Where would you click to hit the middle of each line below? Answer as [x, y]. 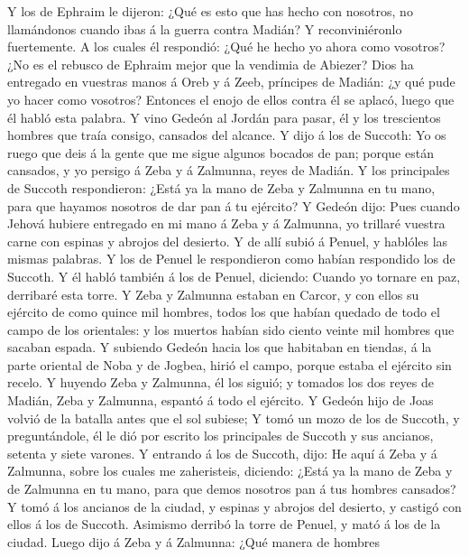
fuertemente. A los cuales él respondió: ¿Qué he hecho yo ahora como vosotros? [226, 46]
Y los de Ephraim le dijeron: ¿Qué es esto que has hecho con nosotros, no [210, 11]
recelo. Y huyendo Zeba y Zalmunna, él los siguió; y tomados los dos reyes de [221, 382]
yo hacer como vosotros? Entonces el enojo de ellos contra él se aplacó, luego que [231, 99]
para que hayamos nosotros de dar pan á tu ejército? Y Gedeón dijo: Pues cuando [234, 205]
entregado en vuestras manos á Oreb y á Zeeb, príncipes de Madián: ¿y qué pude [231, 82]
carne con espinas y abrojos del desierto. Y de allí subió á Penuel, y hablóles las [228, 241]
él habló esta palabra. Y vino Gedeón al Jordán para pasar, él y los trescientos [224, 117]
